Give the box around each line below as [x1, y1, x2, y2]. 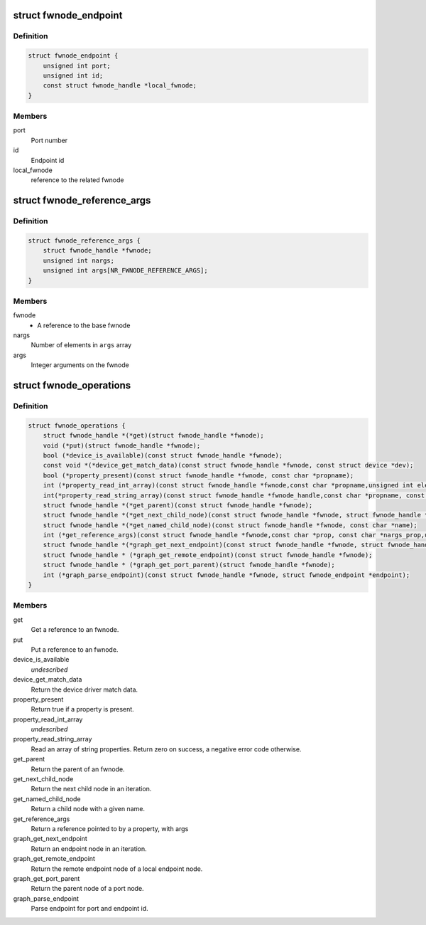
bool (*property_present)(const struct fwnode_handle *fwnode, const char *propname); [43, 471, 354, 480]
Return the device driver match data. [31, 685, 138, 694]
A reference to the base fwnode [37, 321, 131, 329]
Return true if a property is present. [31, 705, 134, 714]
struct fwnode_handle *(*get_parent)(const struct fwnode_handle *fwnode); [43, 501, 313, 509]
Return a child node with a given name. [31, 805, 146, 813]
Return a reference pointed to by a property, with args [31, 824, 189, 832]
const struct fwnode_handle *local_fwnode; [43, 82, 197, 90]
